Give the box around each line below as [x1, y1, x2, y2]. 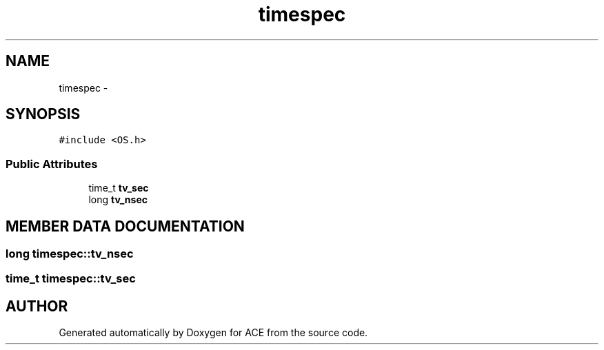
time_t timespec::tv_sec [6, 271, 136, 286]
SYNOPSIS [6, 105, 81, 123]
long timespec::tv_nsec [6, 247, 134, 261]
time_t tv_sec [88, 182, 149, 194]
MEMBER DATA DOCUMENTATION [6, 217, 245, 235]
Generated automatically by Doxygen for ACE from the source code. [59, 327, 368, 339]
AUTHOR [6, 297, 68, 315]
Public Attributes [6, 156, 98, 171]
